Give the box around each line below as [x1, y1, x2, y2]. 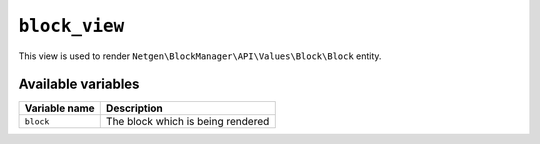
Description [105, 101, 164, 115]
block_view [18, 15, 125, 37]
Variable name [24, 101, 95, 115]
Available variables [18, 76, 140, 93]
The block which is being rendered [105, 115, 270, 129]
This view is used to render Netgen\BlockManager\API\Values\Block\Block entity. [18, 50, 382, 62]
